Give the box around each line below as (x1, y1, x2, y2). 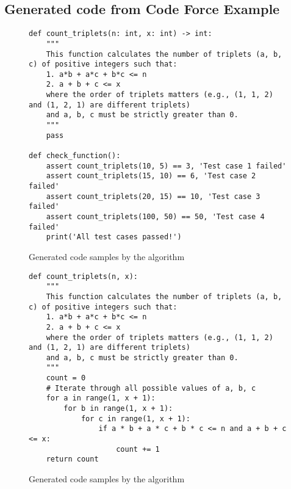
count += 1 (116, 444, 160, 454)
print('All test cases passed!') (46, 233, 182, 242)
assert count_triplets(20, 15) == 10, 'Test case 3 (46, 192, 260, 201)
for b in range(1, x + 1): (63, 404, 173, 413)
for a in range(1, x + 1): (46, 394, 156, 403)
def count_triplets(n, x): (29, 272, 138, 281)
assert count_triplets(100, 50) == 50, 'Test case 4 (46, 212, 265, 222)
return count (46, 455, 99, 464)
